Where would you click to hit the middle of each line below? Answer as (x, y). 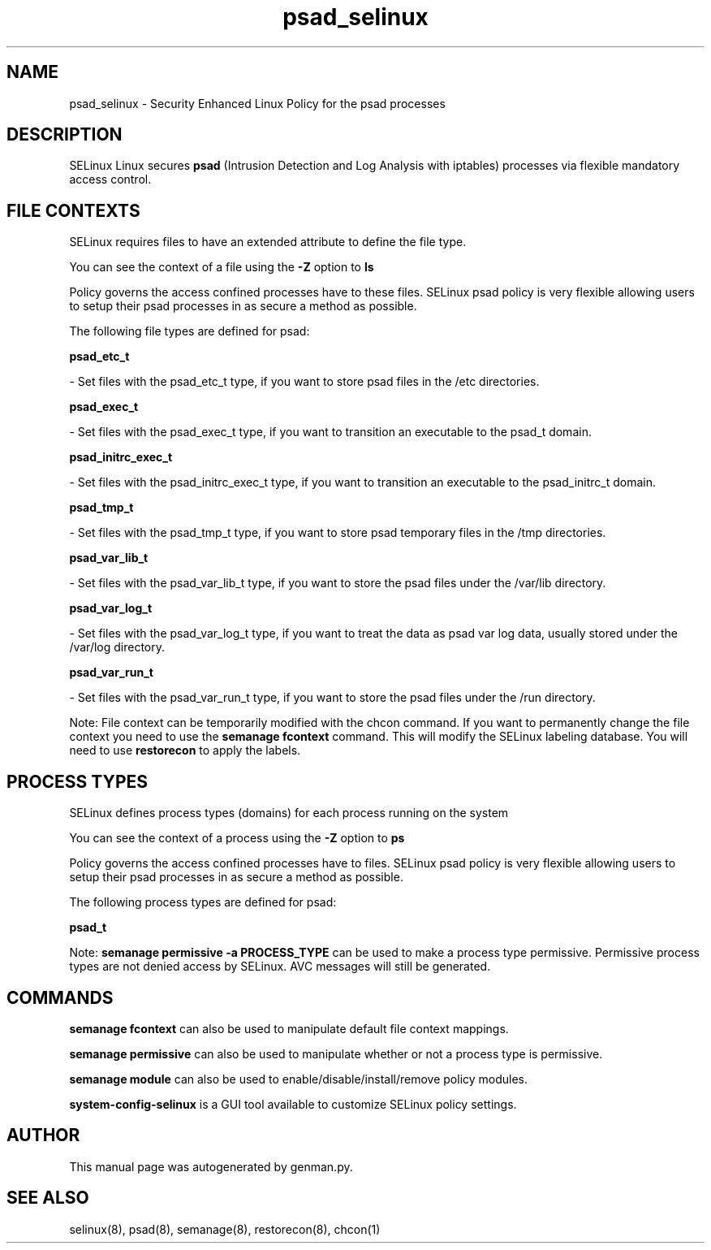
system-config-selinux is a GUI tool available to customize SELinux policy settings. (293, 1104)
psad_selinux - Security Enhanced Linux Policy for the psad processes (257, 103)
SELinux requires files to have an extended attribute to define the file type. (268, 242)
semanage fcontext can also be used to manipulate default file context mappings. (289, 1028)
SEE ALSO (48, 1198)
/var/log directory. (117, 647)
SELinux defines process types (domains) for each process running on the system (289, 813)
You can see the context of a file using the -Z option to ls (222, 267)
